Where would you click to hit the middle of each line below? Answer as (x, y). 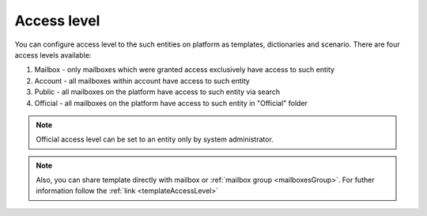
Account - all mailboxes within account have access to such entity (142, 81)
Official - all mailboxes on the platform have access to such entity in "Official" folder (171, 103)
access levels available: (53, 55)
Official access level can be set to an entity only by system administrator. (155, 139)
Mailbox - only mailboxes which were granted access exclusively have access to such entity (185, 70)
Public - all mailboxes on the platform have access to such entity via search (157, 92)
